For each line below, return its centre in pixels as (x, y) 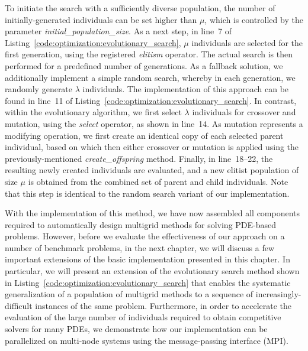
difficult (19, 305)
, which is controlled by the (254, 19)
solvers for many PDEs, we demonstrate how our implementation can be (136, 329)
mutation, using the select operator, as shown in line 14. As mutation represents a (154, 123)
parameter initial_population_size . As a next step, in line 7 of (118, 31)
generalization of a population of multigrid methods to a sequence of (129, 294)
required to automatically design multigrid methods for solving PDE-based (141, 224)
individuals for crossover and (244, 112)
